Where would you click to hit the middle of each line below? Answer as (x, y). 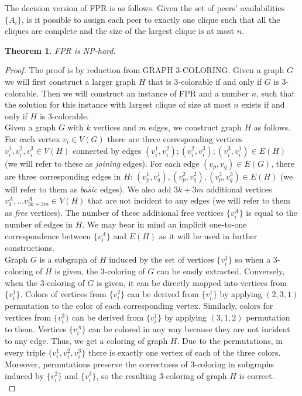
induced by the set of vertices (162, 259)
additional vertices (239, 189)
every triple (25, 352)
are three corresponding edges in (63, 176)
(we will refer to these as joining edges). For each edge (102, 163)
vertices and (115, 127)
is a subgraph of (68, 259)
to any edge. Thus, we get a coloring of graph (86, 341)
